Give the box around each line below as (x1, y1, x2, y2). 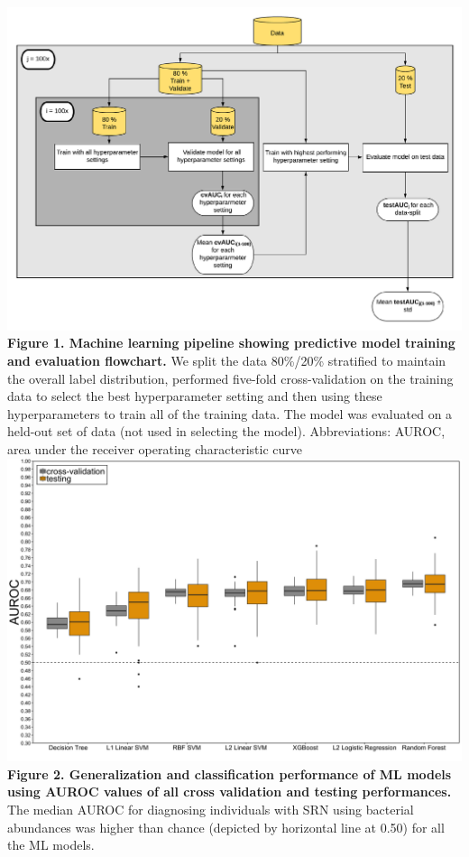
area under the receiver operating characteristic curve (7, 439, 303, 458)
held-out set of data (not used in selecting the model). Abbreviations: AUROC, (7, 422, 446, 441)
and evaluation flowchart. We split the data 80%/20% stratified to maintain (7, 351, 446, 369)
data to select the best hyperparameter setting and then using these (7, 387, 382, 405)
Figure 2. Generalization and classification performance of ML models (7, 764, 452, 783)
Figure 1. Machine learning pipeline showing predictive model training (7, 333, 455, 352)
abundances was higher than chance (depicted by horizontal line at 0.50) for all (7, 817, 445, 836)
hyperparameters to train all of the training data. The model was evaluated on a (7, 404, 453, 423)
